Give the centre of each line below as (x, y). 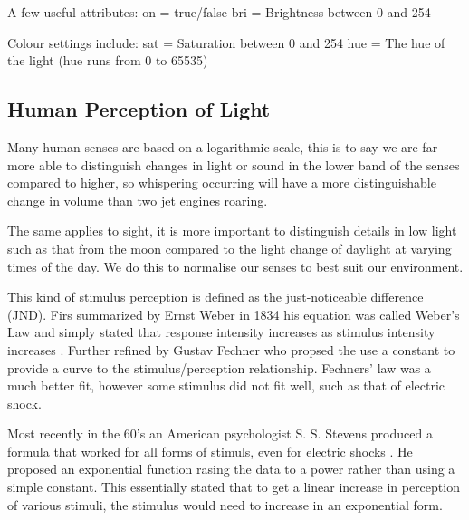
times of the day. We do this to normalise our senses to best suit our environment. (235, 266)
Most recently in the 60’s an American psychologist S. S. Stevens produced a (220, 433)
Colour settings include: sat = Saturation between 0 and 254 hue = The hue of (226, 42)
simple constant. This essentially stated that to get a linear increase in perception (234, 487)
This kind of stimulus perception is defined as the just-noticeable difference (215, 297)
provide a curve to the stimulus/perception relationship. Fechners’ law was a (219, 367)
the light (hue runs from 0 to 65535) (108, 60)
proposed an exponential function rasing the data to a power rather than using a (231, 469)
